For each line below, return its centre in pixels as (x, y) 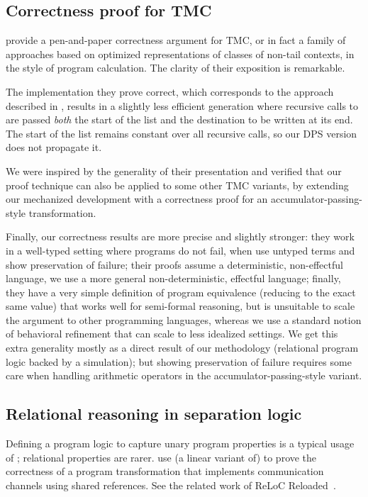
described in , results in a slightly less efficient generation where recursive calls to (182, 105)
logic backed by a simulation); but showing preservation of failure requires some (179, 361)
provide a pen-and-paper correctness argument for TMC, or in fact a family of (176, 40)
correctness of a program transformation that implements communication (165, 471)
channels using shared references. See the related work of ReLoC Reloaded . (171, 485)
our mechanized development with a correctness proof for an (137, 199)
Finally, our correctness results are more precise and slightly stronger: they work (180, 236)
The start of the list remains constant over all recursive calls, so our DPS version (182, 133)
